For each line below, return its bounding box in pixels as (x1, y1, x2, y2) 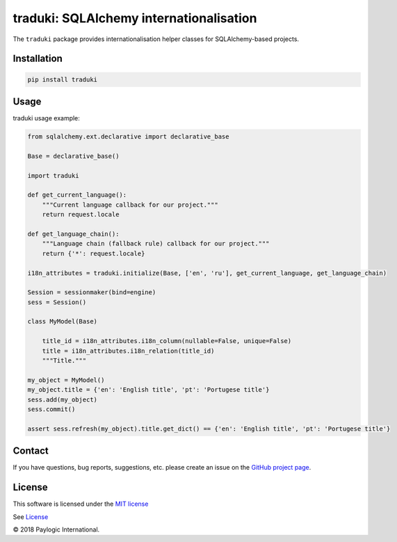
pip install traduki (27, 75, 97, 83)
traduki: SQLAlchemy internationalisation (13, 10, 257, 26)
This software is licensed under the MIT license (13, 500, 149, 508)
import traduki (27, 171, 79, 180)
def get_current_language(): (27, 191, 127, 199)
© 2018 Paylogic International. (13, 525, 100, 534)
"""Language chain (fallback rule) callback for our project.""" (42, 240, 270, 248)
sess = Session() (27, 298, 87, 306)
